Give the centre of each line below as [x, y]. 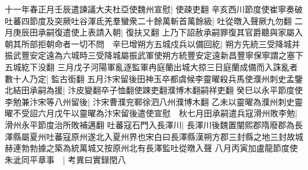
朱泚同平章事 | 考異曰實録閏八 [65, 159]
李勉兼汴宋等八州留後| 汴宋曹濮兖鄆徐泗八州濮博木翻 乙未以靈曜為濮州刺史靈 [154, 101]
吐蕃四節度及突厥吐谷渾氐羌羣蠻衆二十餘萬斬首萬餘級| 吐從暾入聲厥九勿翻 [148, 20]
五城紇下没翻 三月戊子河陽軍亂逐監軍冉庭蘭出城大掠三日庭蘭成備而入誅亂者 [151, 66]
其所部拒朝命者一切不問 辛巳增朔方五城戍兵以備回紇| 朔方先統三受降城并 [156, 43]
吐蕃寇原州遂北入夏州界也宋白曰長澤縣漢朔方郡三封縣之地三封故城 [174, 136]
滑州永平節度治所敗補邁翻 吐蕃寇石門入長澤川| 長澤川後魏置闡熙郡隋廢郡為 [150, 124]
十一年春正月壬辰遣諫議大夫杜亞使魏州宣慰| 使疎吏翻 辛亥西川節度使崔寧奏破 [154, 9]
